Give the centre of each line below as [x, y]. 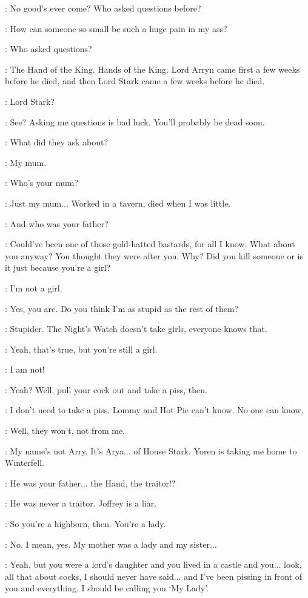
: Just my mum [33, 203]
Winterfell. [25, 463]
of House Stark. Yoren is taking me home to [215, 450]
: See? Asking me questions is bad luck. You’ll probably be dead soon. [135, 121]
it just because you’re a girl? [58, 267]
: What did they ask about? [57, 142]
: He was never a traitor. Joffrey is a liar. [81, 503]
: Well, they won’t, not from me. [65, 430]
